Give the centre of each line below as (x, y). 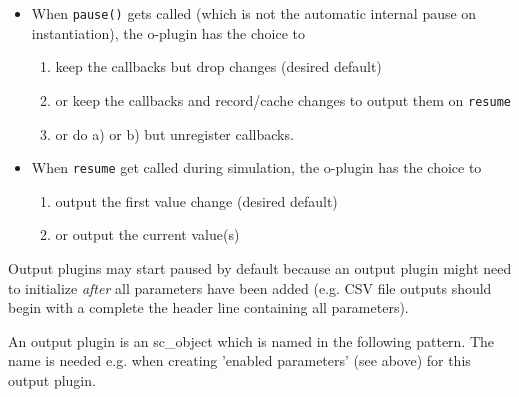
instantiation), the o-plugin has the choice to (168, 32)
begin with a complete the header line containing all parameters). (208, 307)
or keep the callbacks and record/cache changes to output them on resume (283, 99)
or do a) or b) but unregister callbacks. (174, 133)
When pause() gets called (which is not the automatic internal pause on (254, 13)
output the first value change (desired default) (196, 200)
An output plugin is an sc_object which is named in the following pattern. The (251, 340)
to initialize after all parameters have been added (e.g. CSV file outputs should (250, 287)
